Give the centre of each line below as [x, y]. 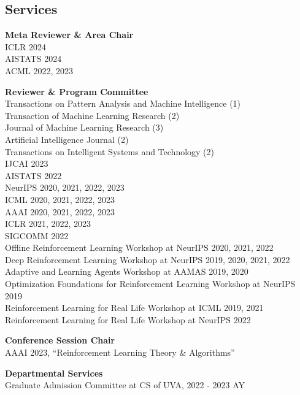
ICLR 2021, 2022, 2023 [48, 224]
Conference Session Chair [60, 340]
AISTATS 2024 [33, 59]
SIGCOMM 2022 [37, 235]
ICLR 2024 [25, 46]
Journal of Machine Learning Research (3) [84, 127]
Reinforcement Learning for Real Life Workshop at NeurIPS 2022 [128, 319]
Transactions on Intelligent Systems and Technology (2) [110, 151]
